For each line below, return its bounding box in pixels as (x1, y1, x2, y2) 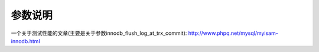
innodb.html (11, 37, 41, 44)
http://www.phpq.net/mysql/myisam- (188, 30, 279, 37)
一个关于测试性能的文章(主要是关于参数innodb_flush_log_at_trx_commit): (11, 30, 187, 37)
